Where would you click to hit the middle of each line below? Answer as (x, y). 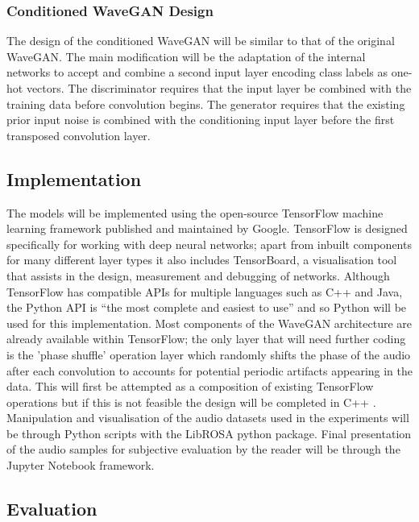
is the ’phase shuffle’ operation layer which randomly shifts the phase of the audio (209, 354)
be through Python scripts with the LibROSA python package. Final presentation (209, 433)
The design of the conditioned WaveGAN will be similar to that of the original (201, 41)
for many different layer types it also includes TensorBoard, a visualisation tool (202, 260)
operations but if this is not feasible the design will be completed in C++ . (191, 402)
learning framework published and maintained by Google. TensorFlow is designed (207, 228)
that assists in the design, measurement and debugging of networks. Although (198, 275)
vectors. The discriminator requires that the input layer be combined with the (219, 88)
